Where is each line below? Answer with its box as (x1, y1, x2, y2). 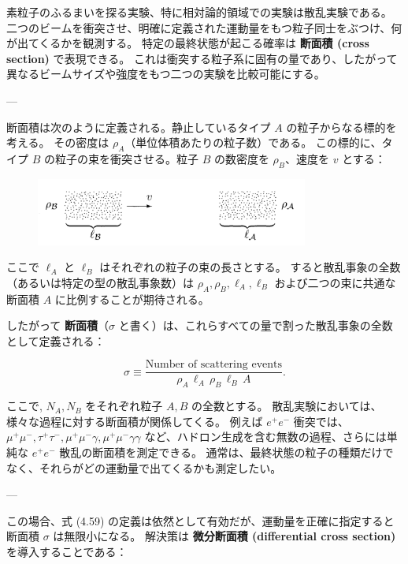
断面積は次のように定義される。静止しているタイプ (6, 118, 271, 135)
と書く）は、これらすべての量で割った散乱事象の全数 (118, 317, 393, 334)
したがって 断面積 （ (6, 317, 109, 334)
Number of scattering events (145, 359, 282, 371)
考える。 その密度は (6, 134, 109, 151)
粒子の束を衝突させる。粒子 (54, 150, 198, 166)
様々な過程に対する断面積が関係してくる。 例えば (6, 413, 263, 429)
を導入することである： (6, 543, 128, 559)
